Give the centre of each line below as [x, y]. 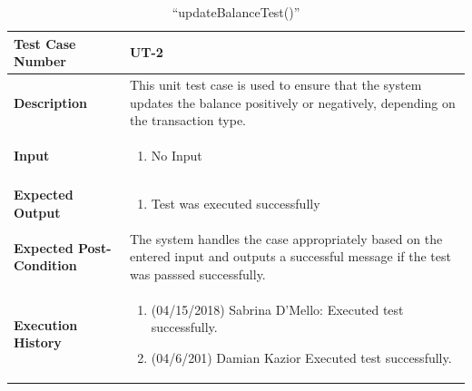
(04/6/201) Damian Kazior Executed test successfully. [301, 357]
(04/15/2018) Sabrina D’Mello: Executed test [277, 309]
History [38, 342]
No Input [177, 156]
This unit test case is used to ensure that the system [275, 85]
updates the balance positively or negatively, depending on [292, 102]
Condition [45, 265]
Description [51, 102]
